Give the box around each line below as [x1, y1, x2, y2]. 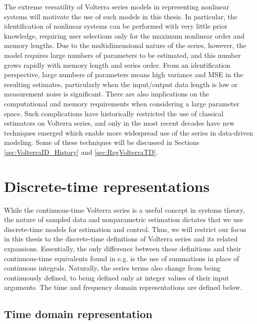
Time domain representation [4, 306, 153, 322]
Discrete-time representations [4, 176, 210, 196]
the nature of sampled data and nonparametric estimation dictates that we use [4, 214, 243, 225]
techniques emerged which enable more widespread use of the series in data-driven [4, 127, 253, 138]
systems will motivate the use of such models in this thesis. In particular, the [4, 11, 238, 21]
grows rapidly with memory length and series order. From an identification [4, 59, 231, 70]
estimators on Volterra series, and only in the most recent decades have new [4, 118, 235, 128]
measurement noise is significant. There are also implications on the [4, 89, 209, 99]
